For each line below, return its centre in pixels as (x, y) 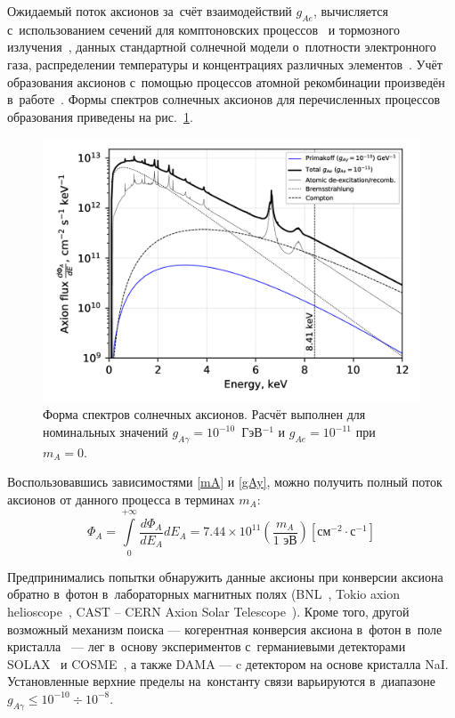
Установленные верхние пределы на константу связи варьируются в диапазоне (222, 681)
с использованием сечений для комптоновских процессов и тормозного (203, 29)
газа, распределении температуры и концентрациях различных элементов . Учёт (225, 64)
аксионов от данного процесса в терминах (121, 499)
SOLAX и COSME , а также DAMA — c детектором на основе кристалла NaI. (228, 663)
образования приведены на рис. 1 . (100, 116)
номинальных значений (106, 432)
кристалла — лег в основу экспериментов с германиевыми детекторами (207, 646)
